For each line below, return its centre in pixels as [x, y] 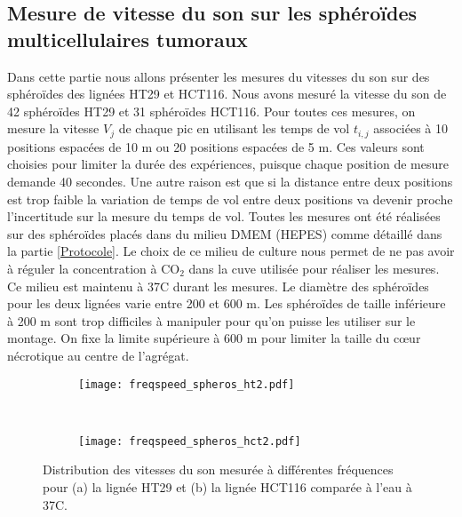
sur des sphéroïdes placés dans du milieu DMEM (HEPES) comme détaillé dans [225, 233]
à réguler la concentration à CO [94, 268]
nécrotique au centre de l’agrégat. [98, 355]
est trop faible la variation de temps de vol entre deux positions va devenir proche [230, 199]
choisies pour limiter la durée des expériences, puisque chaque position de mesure [228, 164]
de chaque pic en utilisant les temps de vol [234, 128]
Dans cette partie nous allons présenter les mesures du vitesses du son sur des [219, 76]
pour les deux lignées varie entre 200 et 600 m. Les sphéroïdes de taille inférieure [227, 303]
